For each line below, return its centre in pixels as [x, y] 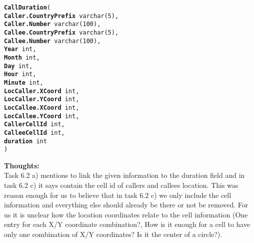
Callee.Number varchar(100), [52, 41]
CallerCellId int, [34, 125]
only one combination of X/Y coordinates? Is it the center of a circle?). [113, 234]
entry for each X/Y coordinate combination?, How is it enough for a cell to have [127, 224]
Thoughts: [22, 165]
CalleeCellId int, [34, 133]
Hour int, [20, 74]
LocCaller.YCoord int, [42, 99]
